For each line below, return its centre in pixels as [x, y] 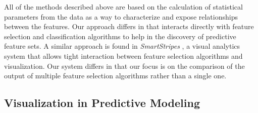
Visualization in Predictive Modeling [102, 103]
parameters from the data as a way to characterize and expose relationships [121, 16]
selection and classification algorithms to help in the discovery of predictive [120, 36]
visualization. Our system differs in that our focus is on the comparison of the [124, 66]
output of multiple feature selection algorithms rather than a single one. [115, 76]
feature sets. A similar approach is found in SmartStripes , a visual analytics [122, 46]
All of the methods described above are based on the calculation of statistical [123, 7]
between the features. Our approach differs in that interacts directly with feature [129, 26]
